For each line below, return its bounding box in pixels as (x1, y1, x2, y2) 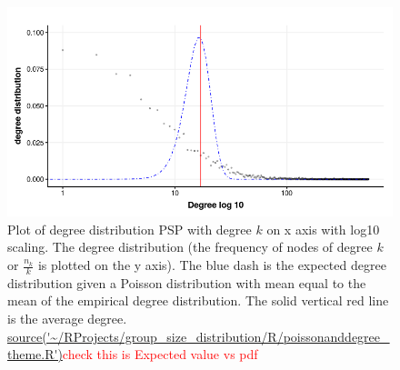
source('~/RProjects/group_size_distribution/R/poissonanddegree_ (7, 326, 390, 345)
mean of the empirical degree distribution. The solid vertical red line (7, 291, 389, 310)
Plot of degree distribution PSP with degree (7, 219, 252, 238)
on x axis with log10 (266, 219, 380, 238)
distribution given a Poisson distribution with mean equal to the (7, 273, 366, 292)
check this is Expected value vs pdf (62, 345, 258, 364)
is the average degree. (7, 309, 127, 328)
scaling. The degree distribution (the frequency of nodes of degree (7, 237, 373, 256)
